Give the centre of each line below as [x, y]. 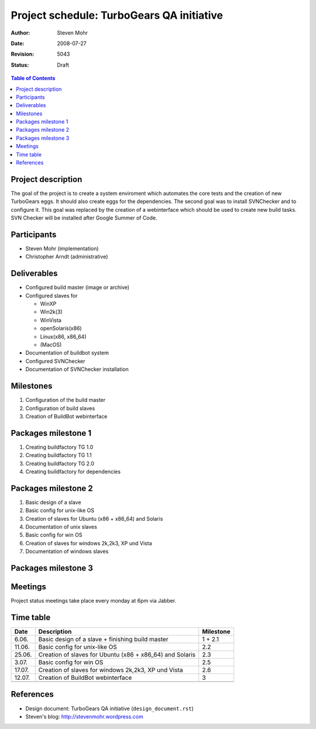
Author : [20, 33]
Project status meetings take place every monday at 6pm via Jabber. [94, 601]
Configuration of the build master [66, 400]
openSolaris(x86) [61, 328]
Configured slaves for [51, 295]
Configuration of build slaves [60, 408]
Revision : [23, 54]
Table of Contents [33, 78]
